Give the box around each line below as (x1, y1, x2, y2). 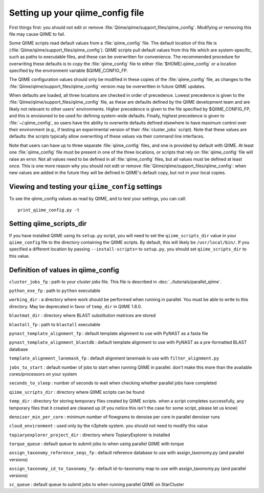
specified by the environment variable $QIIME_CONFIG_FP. (9, 67, 128, 73)
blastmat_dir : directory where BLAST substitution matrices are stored (9, 313, 156, 318)
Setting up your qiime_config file (9, 7, 144, 18)
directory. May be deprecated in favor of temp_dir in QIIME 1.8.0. (9, 303, 142, 309)
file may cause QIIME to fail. (9, 31, 66, 37)
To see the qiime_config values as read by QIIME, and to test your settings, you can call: (9, 196, 186, 202)
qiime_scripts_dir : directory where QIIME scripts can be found (9, 389, 145, 395)
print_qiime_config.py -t (18, 207, 80, 213)
